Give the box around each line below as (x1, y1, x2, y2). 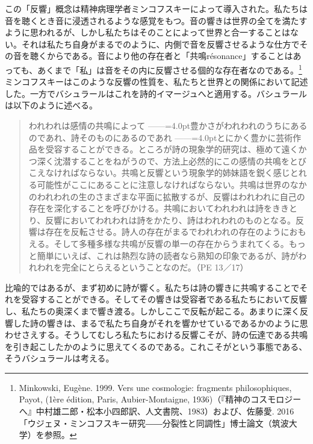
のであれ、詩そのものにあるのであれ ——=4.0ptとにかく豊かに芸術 (28, 131, 293, 143)
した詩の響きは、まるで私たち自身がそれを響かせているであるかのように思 (13, 316, 308, 329)
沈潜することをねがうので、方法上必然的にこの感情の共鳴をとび (54, 154, 306, 167)
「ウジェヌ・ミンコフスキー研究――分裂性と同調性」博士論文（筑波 (19, 416, 289, 429)
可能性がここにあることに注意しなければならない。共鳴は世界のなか (37, 178, 307, 190)
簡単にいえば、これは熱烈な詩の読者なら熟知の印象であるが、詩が (37, 249, 299, 261)
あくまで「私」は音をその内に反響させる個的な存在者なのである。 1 (37, 61, 302, 76)
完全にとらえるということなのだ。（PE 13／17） (62, 261, 249, 274)
